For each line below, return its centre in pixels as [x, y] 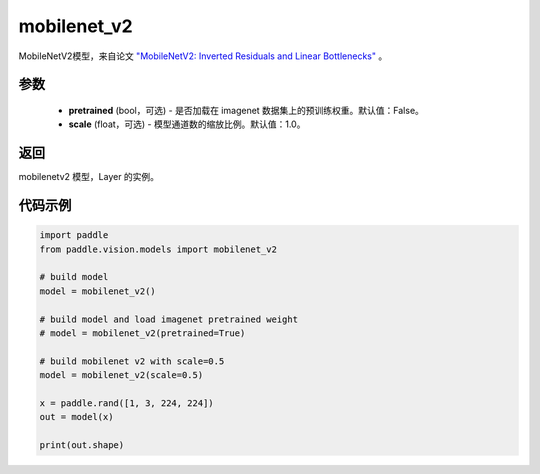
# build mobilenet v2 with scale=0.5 [132, 361]
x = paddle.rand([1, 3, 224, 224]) [126, 403]
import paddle [74, 235]
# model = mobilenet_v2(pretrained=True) [142, 333]
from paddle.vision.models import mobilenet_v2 [158, 249]
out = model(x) [76, 417]
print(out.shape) [82, 445]
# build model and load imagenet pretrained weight [169, 319]
